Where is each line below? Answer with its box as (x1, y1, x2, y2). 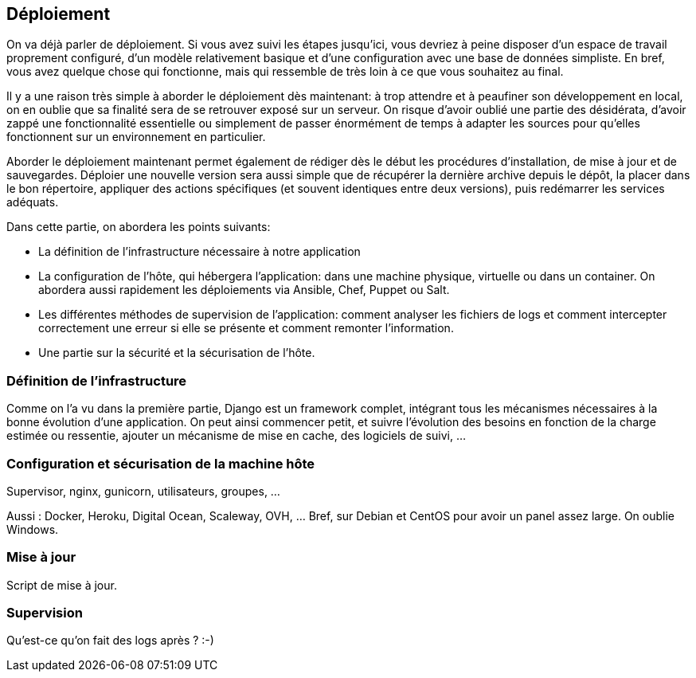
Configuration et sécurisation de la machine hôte (6, 455, 315, 472)
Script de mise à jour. (6, 578, 117, 592)
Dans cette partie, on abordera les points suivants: (6, 220, 271, 234)
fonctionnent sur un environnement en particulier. (6, 130, 266, 144)
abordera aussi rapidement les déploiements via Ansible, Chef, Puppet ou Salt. (38, 283, 450, 297)
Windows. (6, 522, 59, 536)
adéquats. (6, 195, 59, 210)
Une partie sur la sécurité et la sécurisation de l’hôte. (38, 346, 315, 360)
